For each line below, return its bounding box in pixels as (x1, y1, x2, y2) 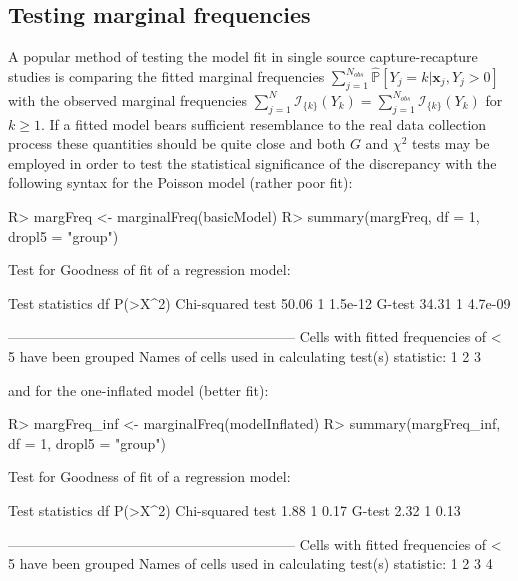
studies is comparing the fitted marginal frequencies (8, 66, 325, 87)
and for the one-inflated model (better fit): (8, 379, 269, 400)
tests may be (411, 133, 490, 154)
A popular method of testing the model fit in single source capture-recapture (8, 46, 478, 67)
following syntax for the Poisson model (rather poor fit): (8, 172, 353, 193)
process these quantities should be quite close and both (8, 133, 346, 154)
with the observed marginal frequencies (8, 89, 248, 110)
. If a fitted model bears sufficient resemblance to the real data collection (40, 113, 487, 134)
